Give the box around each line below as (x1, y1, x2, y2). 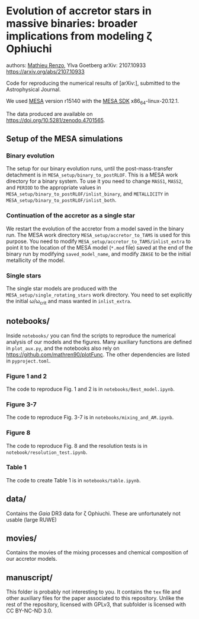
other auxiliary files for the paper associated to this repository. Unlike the (6, 595, 184, 602)
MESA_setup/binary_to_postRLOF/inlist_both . (6, 197, 117, 204)
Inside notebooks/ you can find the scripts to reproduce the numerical (6, 331, 176, 339)
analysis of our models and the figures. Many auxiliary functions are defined (6, 338, 192, 345)
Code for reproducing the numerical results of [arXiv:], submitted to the (6, 79, 181, 87)
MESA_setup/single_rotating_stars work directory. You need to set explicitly (6, 291, 192, 298)
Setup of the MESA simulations (6, 134, 123, 144)
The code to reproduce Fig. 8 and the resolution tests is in (6, 442, 148, 449)
